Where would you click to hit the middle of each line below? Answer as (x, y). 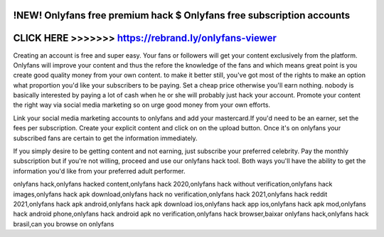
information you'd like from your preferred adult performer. (99, 171)
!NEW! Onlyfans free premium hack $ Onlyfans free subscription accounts (182, 15)
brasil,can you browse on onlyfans (64, 223)
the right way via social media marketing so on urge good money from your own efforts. (142, 105)
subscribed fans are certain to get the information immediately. (106, 138)
